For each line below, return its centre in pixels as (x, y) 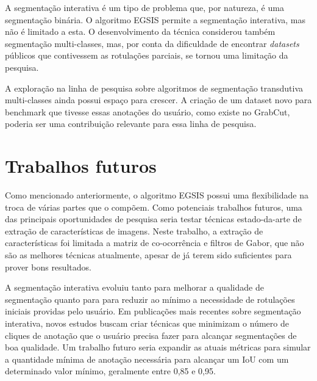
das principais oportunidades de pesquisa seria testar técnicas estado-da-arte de (153, 219)
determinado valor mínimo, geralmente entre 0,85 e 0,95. (110, 371)
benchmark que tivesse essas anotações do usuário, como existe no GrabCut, (148, 111)
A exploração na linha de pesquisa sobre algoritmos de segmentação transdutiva (154, 88)
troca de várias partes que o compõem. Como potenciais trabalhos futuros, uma (154, 207)
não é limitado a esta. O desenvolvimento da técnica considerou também (140, 31)
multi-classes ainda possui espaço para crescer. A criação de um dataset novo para (158, 100)
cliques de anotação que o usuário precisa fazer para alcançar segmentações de (151, 335)
